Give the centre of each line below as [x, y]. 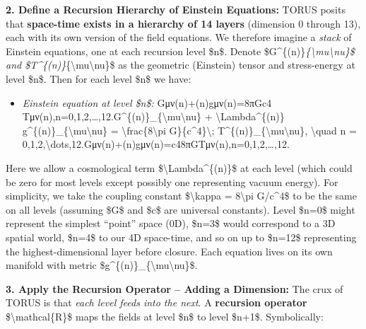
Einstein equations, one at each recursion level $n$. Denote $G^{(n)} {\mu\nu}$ [180, 51]
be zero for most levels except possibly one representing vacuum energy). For [172, 181]
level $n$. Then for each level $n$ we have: [99, 78]
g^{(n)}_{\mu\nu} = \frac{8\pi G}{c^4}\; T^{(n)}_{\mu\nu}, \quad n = [189, 130]
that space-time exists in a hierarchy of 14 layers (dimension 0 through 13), [183, 23]
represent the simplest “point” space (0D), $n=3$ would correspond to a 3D [171, 223]
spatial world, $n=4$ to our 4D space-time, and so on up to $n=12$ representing [181, 237]
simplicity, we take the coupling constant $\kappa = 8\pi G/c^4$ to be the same [181, 196]
